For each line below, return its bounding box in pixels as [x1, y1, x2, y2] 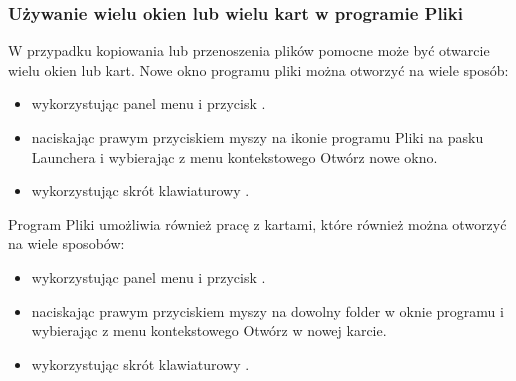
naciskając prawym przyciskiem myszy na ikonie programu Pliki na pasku [31, 127, 484, 147]
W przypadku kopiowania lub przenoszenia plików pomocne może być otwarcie [8, 40, 490, 61]
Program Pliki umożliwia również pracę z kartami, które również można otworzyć [8, 213, 507, 234]
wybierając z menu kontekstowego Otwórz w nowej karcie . [31, 320, 387, 341]
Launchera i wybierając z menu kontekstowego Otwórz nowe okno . [31, 146, 438, 167]
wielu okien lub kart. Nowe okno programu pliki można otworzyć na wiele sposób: [8, 59, 509, 80]
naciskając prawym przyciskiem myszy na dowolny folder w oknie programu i [31, 300, 504, 321]
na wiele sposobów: [8, 233, 125, 254]
